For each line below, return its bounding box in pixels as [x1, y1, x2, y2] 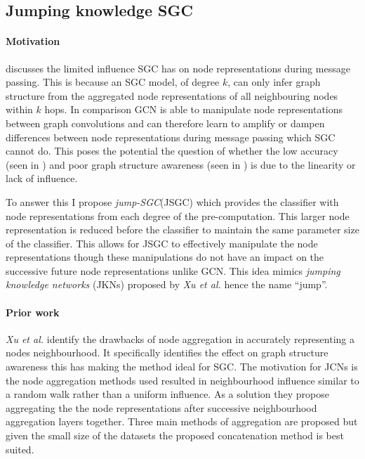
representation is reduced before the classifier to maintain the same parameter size [6, 222, 359, 237]
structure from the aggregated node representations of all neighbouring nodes [6, 88, 338, 103]
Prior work [6, 304, 60, 319]
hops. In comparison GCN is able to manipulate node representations [44, 102, 343, 117]
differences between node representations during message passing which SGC [6, 129, 336, 144]
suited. [6, 441, 34, 456]
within [6, 102, 33, 117]
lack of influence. [6, 171, 78, 186]
